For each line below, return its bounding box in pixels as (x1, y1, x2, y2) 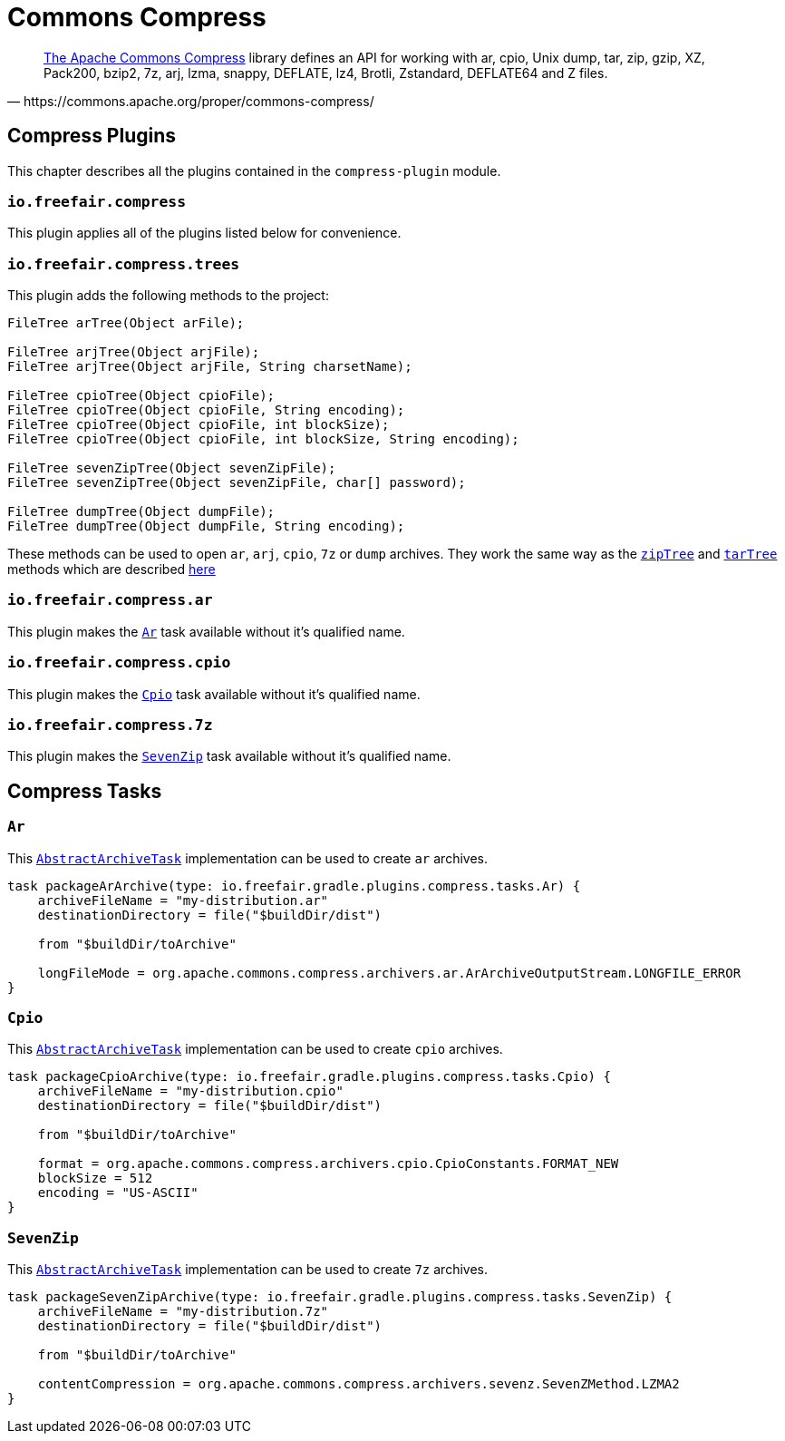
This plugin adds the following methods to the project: (7, 287, 329, 304)
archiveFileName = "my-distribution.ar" (37, 892, 329, 908)
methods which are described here (7, 561, 216, 578)
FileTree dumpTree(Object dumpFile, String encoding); (7, 519, 405, 534)
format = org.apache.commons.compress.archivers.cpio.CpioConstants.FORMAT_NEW (37, 1156, 619, 1172)
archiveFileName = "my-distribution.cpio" (37, 1084, 344, 1099)
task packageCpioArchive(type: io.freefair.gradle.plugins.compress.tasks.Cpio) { (7, 1069, 611, 1085)
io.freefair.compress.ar (7, 591, 213, 609)
